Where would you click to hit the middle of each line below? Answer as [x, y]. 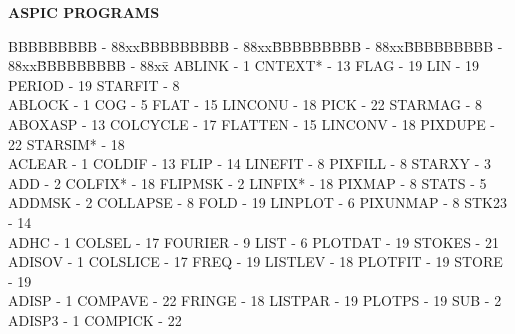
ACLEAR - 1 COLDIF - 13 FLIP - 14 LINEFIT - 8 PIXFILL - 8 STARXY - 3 [250, 163]
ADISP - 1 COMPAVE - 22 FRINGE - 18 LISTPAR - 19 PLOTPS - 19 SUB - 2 [255, 300]
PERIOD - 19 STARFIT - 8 [94, 84]
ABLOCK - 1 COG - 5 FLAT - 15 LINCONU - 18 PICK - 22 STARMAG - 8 [245, 104]
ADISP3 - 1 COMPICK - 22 [95, 319]
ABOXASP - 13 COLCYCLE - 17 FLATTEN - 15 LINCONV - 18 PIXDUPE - [252, 123]
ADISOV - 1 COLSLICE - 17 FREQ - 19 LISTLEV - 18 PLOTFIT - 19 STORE [255, 261]
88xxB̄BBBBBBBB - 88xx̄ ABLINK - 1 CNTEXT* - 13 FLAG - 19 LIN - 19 [244, 65]
